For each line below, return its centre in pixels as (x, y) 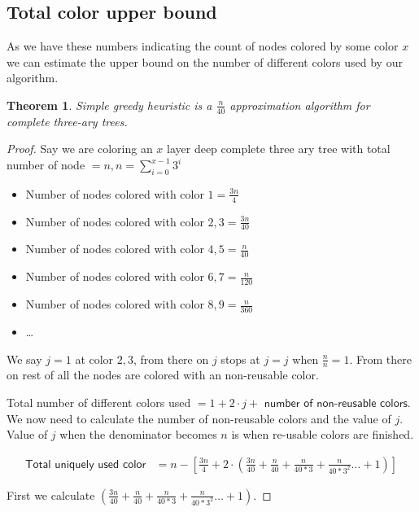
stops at (240, 359)
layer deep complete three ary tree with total (279, 149)
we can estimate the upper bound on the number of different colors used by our (205, 61)
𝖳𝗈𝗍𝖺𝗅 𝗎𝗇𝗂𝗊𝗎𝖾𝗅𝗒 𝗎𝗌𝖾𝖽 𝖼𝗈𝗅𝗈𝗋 (85, 464)
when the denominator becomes (138, 434)
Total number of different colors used (99, 402)
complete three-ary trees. (67, 121)
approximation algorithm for (300, 105)
